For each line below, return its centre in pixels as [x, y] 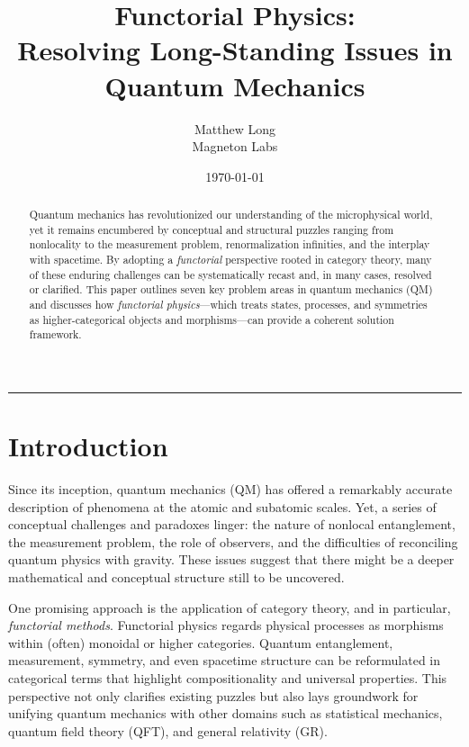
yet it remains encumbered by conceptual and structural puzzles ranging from [212, 229]
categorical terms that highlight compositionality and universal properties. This [228, 678]
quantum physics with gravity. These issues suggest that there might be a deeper [231, 559]
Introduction [88, 446]
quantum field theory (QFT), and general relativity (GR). [168, 730]
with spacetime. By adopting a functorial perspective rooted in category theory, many [230, 260]
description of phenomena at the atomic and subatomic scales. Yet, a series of [222, 506]
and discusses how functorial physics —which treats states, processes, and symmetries [228, 305]
